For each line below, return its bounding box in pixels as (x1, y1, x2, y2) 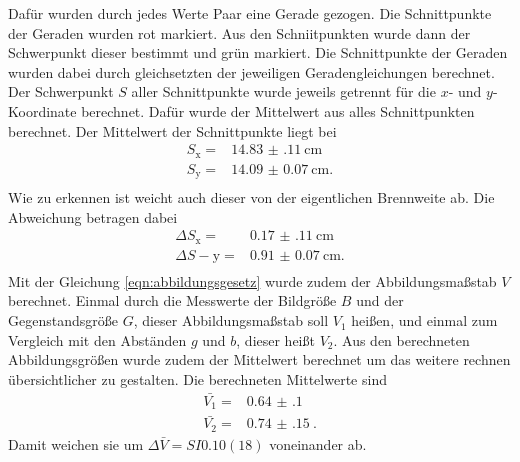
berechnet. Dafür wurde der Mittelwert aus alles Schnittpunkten (81, 100, 475, 121)
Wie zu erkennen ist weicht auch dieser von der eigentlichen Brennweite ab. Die (8, 187, 495, 208)
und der (356, 290, 404, 311)
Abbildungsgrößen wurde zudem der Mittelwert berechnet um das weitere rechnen (8, 349, 511, 370)
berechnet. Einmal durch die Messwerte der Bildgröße (8, 290, 337, 311)
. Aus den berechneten (333, 329, 470, 350)
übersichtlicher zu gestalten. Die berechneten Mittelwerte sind (8, 368, 387, 389)
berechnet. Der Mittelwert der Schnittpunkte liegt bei (8, 120, 337, 141)
